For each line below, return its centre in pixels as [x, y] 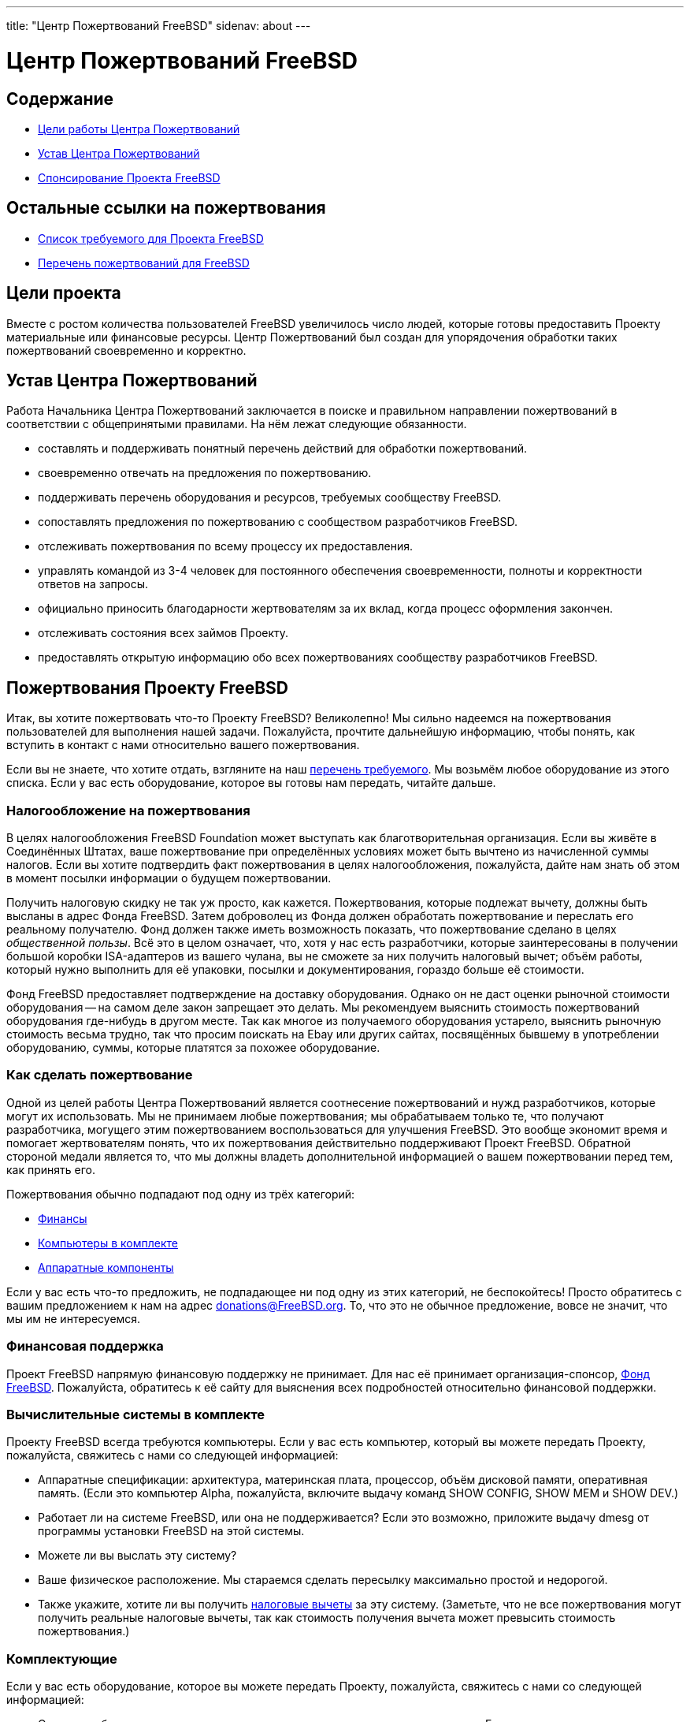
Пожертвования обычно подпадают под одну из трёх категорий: [181, 1194]
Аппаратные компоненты [106, 1267]
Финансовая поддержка [85, 1346]
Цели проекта [64, 293]
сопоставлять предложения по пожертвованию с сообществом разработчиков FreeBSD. [278, 522]
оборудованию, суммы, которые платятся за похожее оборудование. [193, 1048]
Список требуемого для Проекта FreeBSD [151, 238]
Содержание [60, 99]
